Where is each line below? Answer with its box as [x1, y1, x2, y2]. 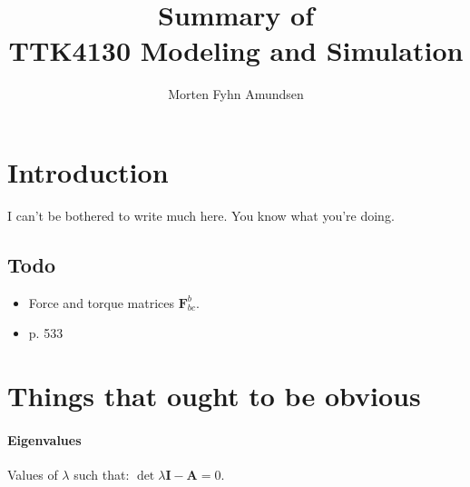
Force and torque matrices [28, 293, 175, 312]
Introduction [7, 153, 169, 190]
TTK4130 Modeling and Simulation [8, 32, 464, 69]
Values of [7, 465, 58, 483]
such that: [73, 465, 130, 483]
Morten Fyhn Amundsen [168, 84, 304, 104]
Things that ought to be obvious [7, 377, 421, 414]
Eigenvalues [7, 430, 82, 449]
